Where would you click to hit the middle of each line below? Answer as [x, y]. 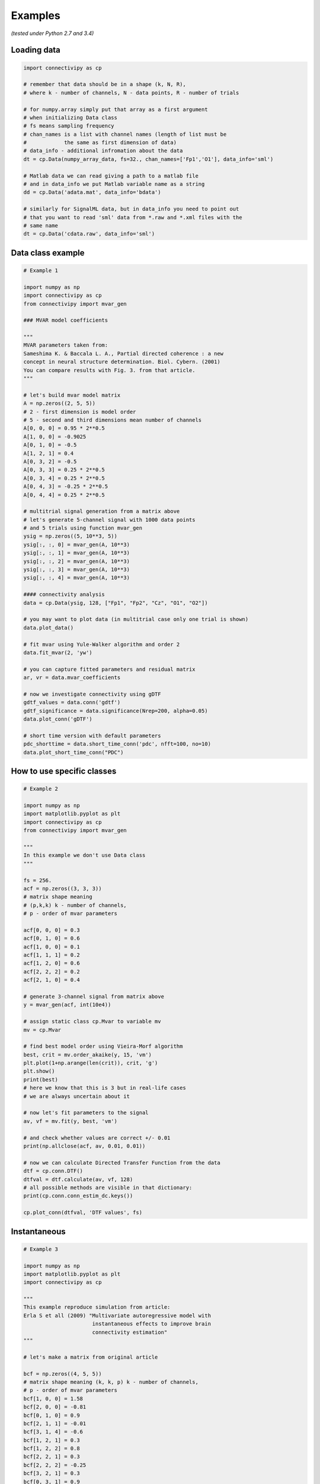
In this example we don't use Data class [84, 855]
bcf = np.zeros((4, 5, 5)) [63, 1374]
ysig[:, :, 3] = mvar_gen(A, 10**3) [77, 570]
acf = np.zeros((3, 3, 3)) [63, 888]
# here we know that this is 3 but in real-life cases [105, 1088]
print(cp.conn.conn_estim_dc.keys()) [78, 1196]
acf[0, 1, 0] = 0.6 [52, 938]
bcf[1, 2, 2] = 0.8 [52, 1449]
